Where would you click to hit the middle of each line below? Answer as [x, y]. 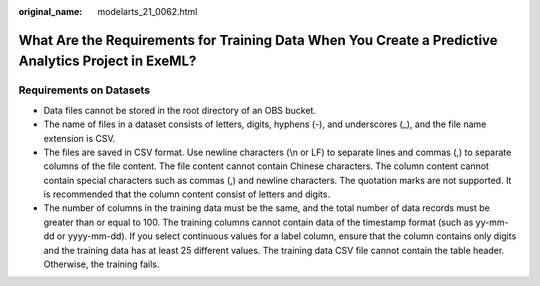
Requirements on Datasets [84, 90]
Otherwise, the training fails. [101, 264]
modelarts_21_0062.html [147, 11]
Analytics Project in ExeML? [107, 61]
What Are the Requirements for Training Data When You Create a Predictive [258, 40]
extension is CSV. [79, 138]
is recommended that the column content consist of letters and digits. [186, 194]
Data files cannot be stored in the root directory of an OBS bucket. [180, 110]
